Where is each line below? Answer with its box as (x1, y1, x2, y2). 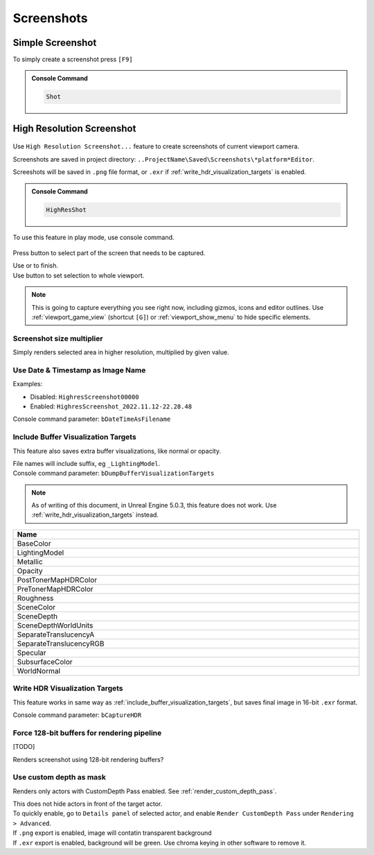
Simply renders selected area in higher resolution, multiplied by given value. (12, 348, 229, 356)
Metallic (17, 557, 43, 567)
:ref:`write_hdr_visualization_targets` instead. (31, 510, 159, 519)
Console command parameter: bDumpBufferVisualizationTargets (12, 469, 215, 478)
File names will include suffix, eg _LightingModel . (12, 459, 161, 467)
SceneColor (17, 602, 56, 612)
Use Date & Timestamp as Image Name (12, 365, 146, 374)
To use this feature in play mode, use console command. (12, 233, 175, 241)
